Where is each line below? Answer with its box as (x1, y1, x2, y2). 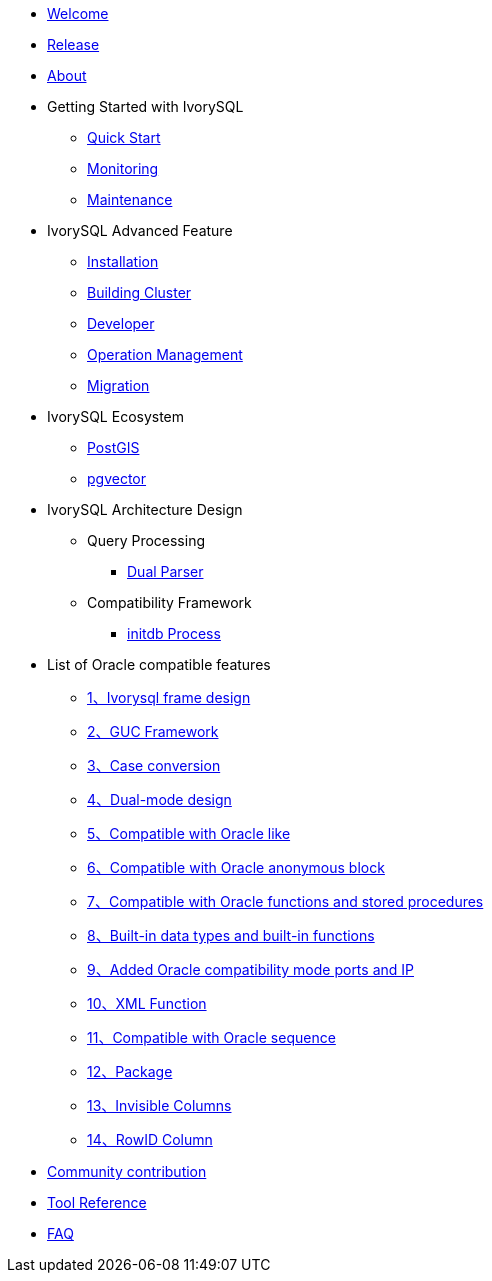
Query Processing (87, 532, 206, 549)
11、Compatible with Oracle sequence (87, 1029, 336, 1046)
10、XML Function (87, 995, 207, 1012)
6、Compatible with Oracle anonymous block (87, 859, 385, 876)
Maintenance (87, 191, 173, 208)
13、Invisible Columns (87, 1097, 232, 1114)
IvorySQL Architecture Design (47, 501, 243, 518)
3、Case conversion (87, 757, 221, 774)
